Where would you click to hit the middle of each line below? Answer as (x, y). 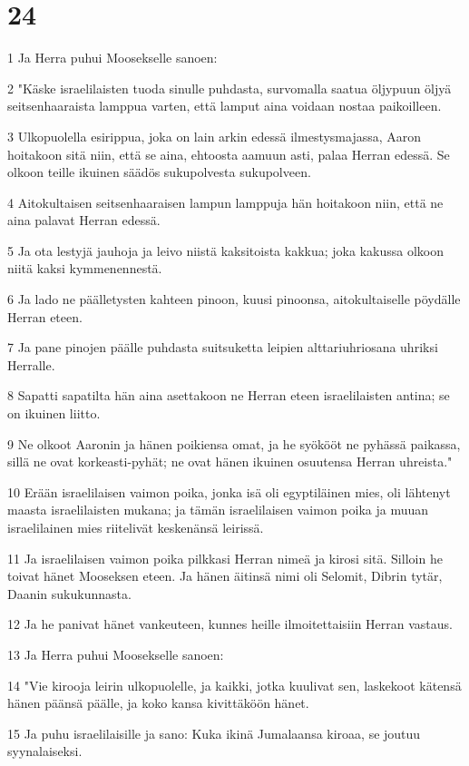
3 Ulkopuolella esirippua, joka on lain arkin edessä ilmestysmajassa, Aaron (215, 136)
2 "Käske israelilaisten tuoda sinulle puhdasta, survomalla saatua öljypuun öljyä (230, 88)
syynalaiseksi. (45, 751)
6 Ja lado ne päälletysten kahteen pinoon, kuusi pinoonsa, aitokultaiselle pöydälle (234, 299)
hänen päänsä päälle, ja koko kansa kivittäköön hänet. (158, 703)
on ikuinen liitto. (54, 413)
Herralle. (31, 364)
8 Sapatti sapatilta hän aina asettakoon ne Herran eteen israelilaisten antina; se (229, 395)
